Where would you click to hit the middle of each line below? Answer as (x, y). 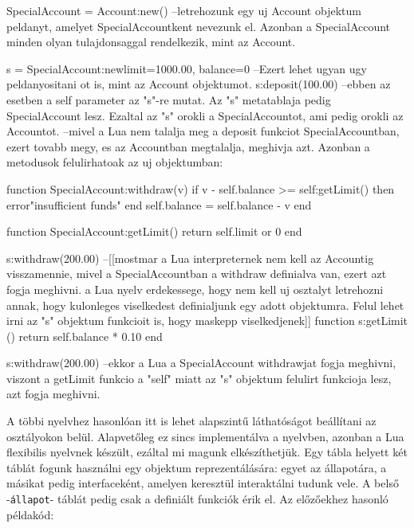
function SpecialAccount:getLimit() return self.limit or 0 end (154, 231)
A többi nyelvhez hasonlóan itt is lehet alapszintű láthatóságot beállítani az (191, 421)
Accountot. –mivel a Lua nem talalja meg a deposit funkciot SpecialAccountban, (203, 131)
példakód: (30, 514)
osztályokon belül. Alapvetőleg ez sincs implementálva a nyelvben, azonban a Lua (205, 436)
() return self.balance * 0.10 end (85, 336)
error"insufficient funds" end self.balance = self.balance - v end (159, 204)
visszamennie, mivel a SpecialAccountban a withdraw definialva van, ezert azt (197, 274)
